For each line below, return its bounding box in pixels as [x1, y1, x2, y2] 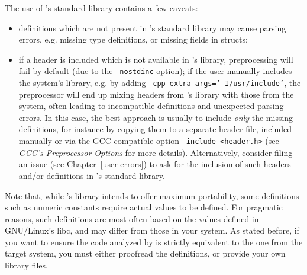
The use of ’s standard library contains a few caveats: [5, 2, 198, 14]
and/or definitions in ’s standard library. [18, 169, 165, 181]
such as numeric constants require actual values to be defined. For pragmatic [5, 201, 283, 213]
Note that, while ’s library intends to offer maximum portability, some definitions [5, 189, 299, 202]
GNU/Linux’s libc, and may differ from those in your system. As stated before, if [5, 224, 299, 236]
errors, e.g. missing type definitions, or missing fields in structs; [18, 33, 248, 46]
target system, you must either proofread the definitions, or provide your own [5, 247, 286, 260]
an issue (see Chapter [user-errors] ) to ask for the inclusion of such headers [18, 158, 291, 170]
